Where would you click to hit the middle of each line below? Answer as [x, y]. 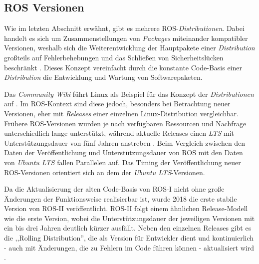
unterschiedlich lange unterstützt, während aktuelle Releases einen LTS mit [119, 133]
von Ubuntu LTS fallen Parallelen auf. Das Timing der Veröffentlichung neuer [123, 162]
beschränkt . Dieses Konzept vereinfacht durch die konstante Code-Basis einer [123, 67]
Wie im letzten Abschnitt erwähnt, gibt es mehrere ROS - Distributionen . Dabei [124, 28]
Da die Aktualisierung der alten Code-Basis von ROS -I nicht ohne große [114, 189]
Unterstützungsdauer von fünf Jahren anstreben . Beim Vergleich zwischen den [125, 142]
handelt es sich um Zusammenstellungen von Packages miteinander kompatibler [126, 38]
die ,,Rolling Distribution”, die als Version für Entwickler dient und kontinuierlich [129, 238]
